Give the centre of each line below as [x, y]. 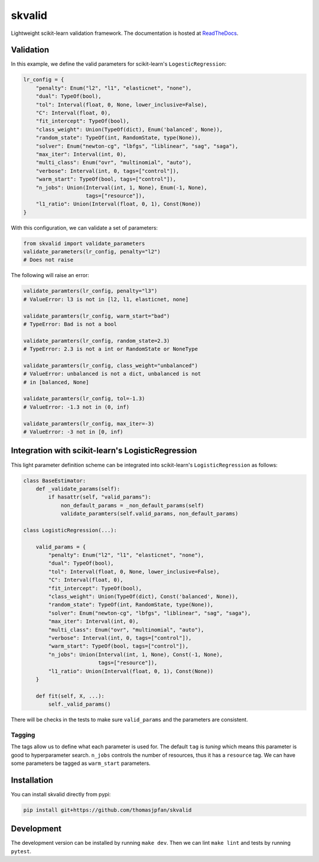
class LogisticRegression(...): [70, 530]
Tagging [23, 735]
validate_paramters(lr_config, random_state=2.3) [97, 341]
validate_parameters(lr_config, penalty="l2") [92, 252]
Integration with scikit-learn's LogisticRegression [104, 451]
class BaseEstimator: [55, 480]
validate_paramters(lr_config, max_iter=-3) [89, 424]
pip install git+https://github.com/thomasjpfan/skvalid [108, 810]
